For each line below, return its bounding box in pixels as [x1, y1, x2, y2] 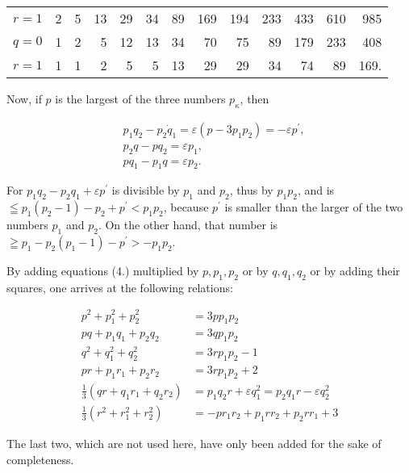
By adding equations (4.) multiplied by [6, 262, 199, 279]
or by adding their [310, 262, 400, 279]
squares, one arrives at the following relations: [6, 278, 233, 295]
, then [240, 90, 269, 107]
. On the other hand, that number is [98, 216, 278, 233]
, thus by [229, 182, 273, 199]
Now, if [6, 90, 42, 107]
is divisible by [111, 182, 180, 199]
